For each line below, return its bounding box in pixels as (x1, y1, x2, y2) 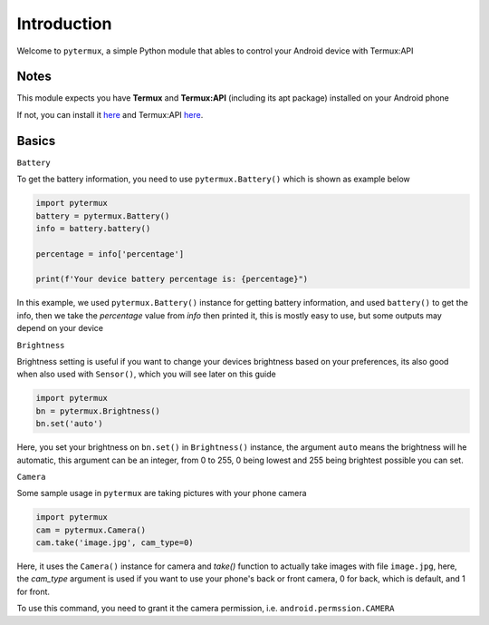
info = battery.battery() (35, 223, 151, 233)
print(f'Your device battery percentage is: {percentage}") (35, 274, 309, 285)
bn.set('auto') (35, 418, 103, 429)
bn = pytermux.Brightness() (35, 405, 160, 416)
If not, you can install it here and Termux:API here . (16, 109, 204, 120)
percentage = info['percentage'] (35, 249, 185, 259)
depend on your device (16, 323, 104, 334)
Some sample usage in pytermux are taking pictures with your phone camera (16, 488, 307, 499)
